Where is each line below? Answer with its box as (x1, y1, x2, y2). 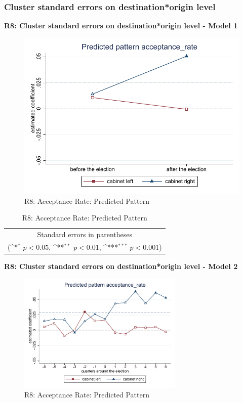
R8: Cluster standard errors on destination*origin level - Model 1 (4, 20, 238, 31)
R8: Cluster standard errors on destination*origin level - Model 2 (4, 261, 238, 272)
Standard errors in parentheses (37, 229, 133, 240)
